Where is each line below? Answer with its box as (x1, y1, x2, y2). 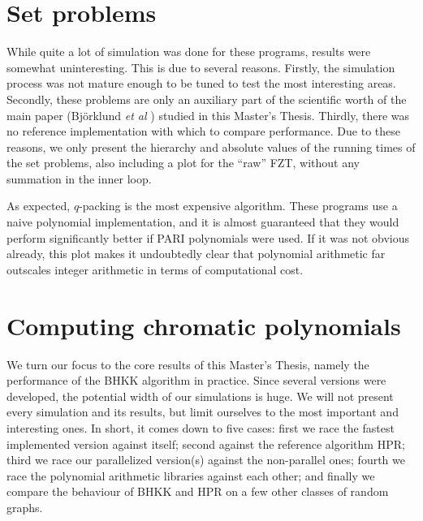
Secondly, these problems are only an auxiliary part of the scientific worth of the (6, 90, 407, 107)
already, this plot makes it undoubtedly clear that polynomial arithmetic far (6, 245, 386, 262)
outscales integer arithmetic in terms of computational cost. (6, 260, 304, 278)
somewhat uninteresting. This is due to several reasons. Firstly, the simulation (6, 58, 395, 75)
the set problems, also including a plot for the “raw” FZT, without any (6, 154, 360, 171)
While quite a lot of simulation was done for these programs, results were (6, 43, 371, 60)
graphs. (6, 498, 43, 515)
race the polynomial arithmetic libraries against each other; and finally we (6, 467, 375, 484)
